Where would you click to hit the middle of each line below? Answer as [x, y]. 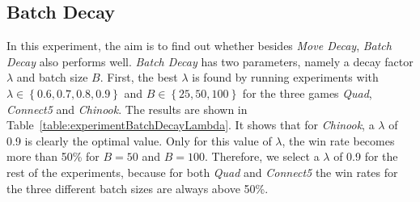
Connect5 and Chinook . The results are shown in [127, 109]
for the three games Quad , [307, 93]
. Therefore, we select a [262, 156]
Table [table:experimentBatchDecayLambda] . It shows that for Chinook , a [191, 125]
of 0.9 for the [366, 156]
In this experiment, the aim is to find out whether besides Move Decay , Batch [199, 46]
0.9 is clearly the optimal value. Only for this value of [139, 140]
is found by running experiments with [285, 77]
